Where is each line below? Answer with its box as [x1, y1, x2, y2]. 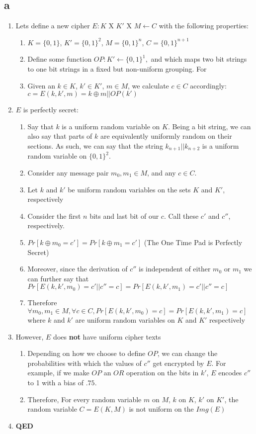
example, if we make [27, 367, 89, 378]
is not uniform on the [129, 404, 194, 414]
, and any [147, 168, 176, 177]
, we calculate [127, 80, 169, 90]
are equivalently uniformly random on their [100, 131, 232, 141]
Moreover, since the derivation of [27, 263, 128, 274]
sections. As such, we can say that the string [27, 140, 163, 151]
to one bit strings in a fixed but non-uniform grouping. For [27, 63, 207, 74]
